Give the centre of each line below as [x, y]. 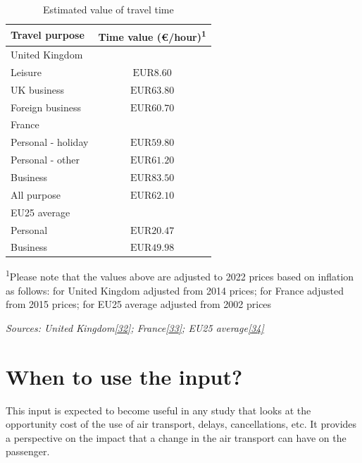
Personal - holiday [50, 142]
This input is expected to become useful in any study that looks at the [158, 410]
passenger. [28, 451]
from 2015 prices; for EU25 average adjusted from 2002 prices [139, 304]
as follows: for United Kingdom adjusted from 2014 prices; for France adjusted [175, 290]
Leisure [26, 72]
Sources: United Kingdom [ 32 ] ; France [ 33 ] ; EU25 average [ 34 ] [135, 327]
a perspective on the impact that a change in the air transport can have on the [176, 437]
